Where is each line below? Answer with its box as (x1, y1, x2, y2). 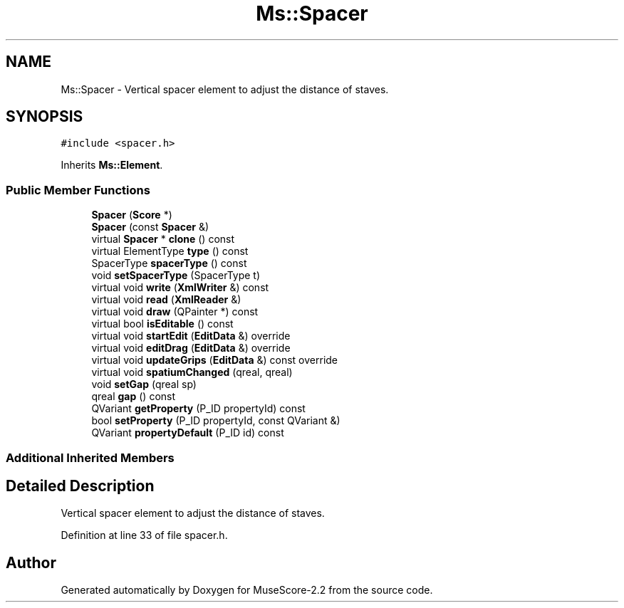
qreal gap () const (91, 390, 176, 403)
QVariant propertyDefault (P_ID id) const (91, 426, 284, 439)
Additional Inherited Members (6, 450, 175, 465)
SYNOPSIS (6, 108, 83, 126)
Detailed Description (6, 476, 155, 495)
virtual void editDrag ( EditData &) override (91, 342, 291, 355)
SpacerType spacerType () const (91, 257, 247, 270)
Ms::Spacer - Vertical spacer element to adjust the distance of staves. (61, 83, 389, 95)
